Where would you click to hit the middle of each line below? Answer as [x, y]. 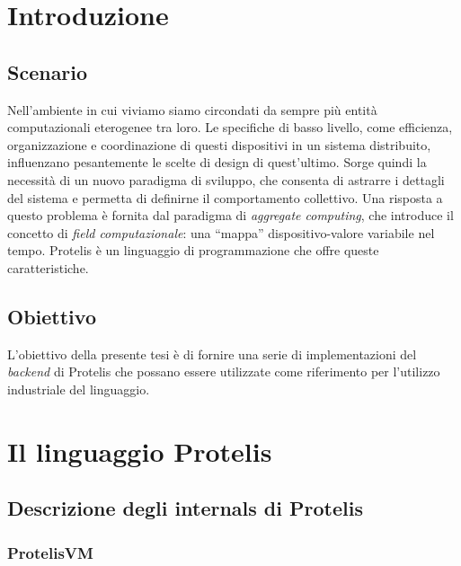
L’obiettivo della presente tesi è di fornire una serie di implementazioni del [212, 354]
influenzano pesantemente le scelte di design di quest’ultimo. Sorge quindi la [217, 162]
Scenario [48, 71]
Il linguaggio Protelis [140, 451]
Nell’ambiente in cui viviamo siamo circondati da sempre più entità [192, 109]
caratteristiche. [48, 267]
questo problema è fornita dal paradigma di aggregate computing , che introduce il [230, 215]
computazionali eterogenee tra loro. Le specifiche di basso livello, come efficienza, [230, 127]
